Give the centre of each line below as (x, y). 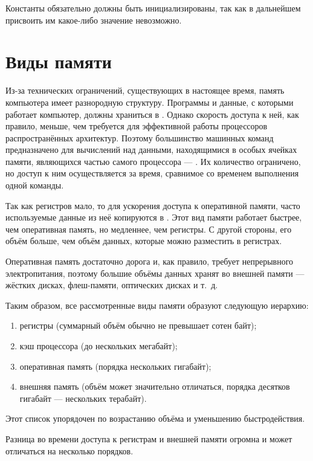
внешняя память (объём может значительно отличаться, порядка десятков (155, 386)
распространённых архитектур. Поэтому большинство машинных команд (140, 137)
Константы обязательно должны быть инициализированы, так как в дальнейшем (153, 8)
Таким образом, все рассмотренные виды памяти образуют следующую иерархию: (157, 305)
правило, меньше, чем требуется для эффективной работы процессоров (137, 126)
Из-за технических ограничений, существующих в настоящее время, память (145, 90)
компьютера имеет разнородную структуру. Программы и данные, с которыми (150, 102)
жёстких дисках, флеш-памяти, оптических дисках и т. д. (112, 285)
